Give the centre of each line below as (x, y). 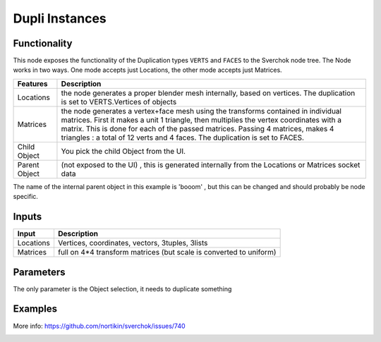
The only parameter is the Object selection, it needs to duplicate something (122, 288)
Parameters (39, 272)
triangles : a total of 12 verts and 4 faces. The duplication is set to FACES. (183, 138)
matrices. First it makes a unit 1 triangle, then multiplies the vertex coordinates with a (201, 120)
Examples (35, 309)
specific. (26, 197)
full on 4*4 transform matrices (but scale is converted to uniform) (167, 252)
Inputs (28, 217)
